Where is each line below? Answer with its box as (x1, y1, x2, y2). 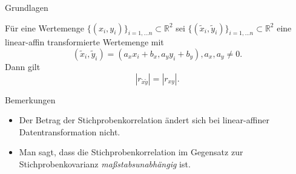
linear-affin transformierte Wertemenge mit (5, 36, 164, 48)
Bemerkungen (5, 93, 56, 106)
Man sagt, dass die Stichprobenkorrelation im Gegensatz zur (19, 146, 243, 158)
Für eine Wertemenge (5, 21, 85, 34)
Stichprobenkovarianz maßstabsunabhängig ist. (19, 157, 191, 170)
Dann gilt (5, 60, 41, 72)
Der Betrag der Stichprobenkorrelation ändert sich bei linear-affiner (19, 114, 269, 126)
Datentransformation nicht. (19, 125, 120, 138)
